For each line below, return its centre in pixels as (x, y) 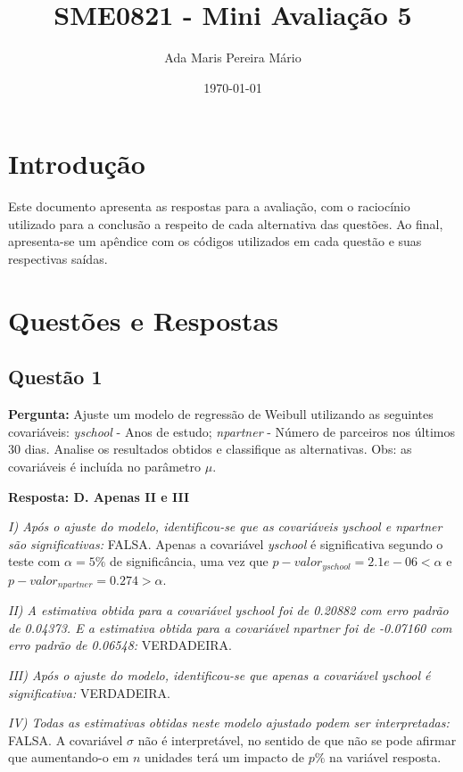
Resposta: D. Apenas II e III (99, 496)
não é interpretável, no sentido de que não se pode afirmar (297, 739)
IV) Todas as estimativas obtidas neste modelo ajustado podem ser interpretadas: (229, 723)
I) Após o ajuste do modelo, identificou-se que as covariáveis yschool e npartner (225, 526)
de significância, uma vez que (189, 561)
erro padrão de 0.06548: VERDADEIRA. (120, 645)
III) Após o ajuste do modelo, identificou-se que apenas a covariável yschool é (219, 675)
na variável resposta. (385, 757)
